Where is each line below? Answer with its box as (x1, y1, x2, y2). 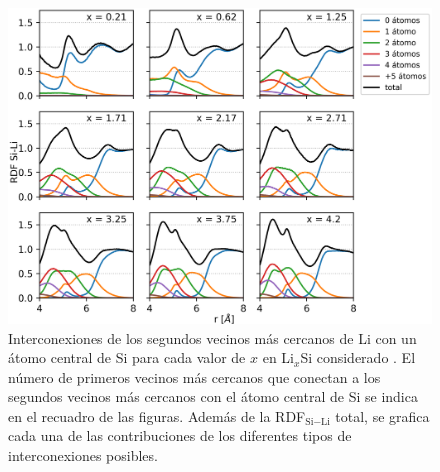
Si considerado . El (300, 347, 416, 368)
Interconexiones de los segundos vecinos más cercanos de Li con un (8, 327, 417, 348)
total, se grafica (335, 405, 430, 426)
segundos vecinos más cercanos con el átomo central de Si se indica (8, 386, 418, 407)
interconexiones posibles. (8, 445, 158, 466)
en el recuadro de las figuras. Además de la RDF (8, 405, 306, 426)
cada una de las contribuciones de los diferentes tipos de (8, 425, 352, 446)
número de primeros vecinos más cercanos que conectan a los (8, 366, 381, 387)
